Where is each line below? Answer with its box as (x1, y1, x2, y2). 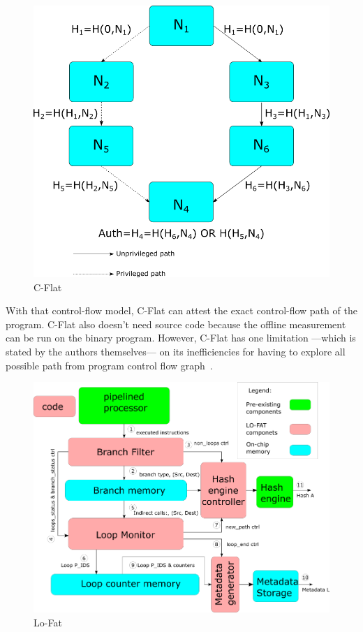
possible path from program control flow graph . (6, 358, 213, 372)
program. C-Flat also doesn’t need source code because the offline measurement (6, 316, 346, 331)
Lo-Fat (34, 615, 62, 629)
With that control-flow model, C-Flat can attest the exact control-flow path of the (6, 303, 357, 318)
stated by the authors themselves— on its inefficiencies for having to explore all (6, 344, 346, 359)
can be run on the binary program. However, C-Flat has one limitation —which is (6, 330, 356, 345)
